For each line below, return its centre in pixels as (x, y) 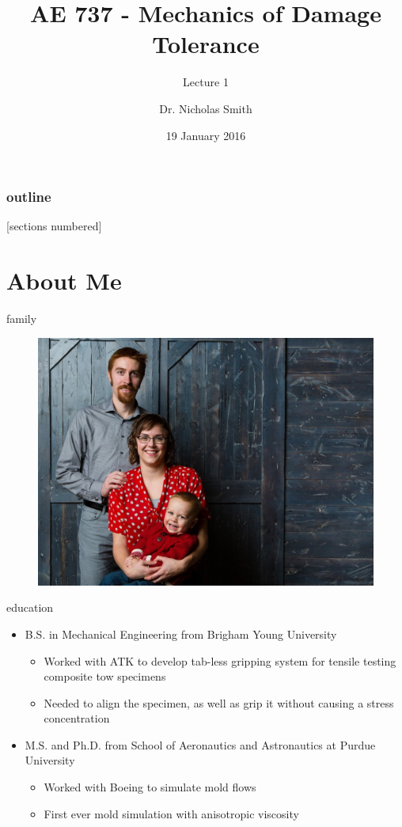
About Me (64, 281)
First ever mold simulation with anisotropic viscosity (171, 813)
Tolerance (206, 44)
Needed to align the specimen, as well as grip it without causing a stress (219, 702)
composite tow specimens (105, 676)
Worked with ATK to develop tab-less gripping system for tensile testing (220, 660)
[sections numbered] (54, 226)
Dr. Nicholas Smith (206, 108)
